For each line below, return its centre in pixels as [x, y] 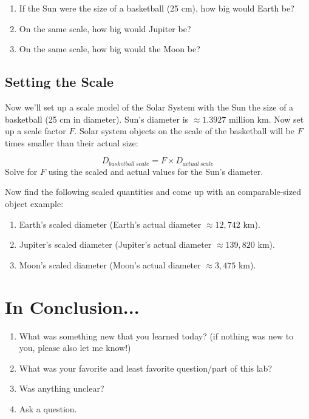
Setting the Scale [59, 82]
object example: [34, 203]
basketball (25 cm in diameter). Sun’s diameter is [97, 119]
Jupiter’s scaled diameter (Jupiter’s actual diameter [115, 244]
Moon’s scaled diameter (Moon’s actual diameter [110, 264]
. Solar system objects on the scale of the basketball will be [184, 131]
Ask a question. [48, 408]
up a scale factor [36, 131]
